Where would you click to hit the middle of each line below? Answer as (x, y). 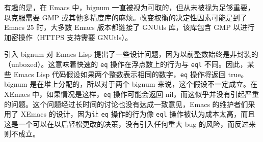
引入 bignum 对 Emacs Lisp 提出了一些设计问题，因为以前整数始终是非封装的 (131, 54)
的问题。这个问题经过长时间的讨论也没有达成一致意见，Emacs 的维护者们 (126, 104)
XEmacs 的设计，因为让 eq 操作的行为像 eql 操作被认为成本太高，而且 (138, 114)
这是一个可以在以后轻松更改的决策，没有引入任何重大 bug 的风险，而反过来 (130, 123)
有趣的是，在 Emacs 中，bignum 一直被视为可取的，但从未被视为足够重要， (129, 7)
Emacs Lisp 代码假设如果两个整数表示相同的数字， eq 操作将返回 (120, 74)
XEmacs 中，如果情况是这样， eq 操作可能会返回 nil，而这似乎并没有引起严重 (132, 94)
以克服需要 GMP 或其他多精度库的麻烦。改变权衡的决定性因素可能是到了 (126, 17)
